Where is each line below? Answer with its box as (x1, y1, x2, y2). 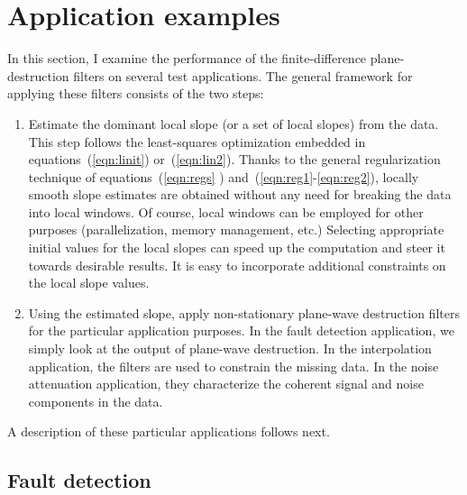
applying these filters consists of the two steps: (7, 84, 264, 103)
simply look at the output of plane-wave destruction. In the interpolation (28, 339, 432, 358)
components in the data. (28, 391, 163, 410)
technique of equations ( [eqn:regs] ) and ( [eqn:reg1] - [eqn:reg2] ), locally (28, 167, 419, 186)
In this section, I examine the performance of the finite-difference (7, 49, 367, 68)
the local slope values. (28, 273, 150, 292)
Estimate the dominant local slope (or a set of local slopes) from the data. (28, 114, 439, 133)
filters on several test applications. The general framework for (73, 66, 413, 85)
